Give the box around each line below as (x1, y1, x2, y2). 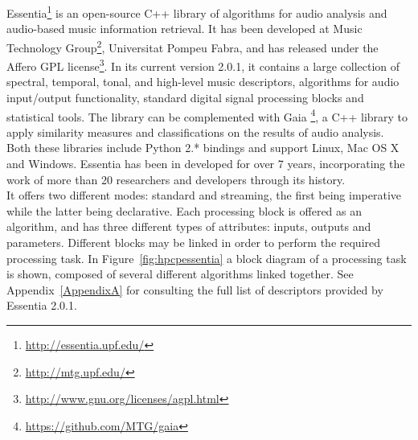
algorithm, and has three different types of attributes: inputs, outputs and (6, 218, 371, 235)
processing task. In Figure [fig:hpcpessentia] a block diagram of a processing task (6, 249, 407, 266)
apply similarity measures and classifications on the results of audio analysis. (6, 123, 384, 140)
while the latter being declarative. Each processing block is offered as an (6, 202, 363, 219)
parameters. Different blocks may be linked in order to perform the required (6, 233, 381, 250)
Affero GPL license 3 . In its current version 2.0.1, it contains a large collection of (6, 56, 400, 74)
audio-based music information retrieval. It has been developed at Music (6, 20, 363, 37)
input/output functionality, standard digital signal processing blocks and (6, 88, 364, 105)
